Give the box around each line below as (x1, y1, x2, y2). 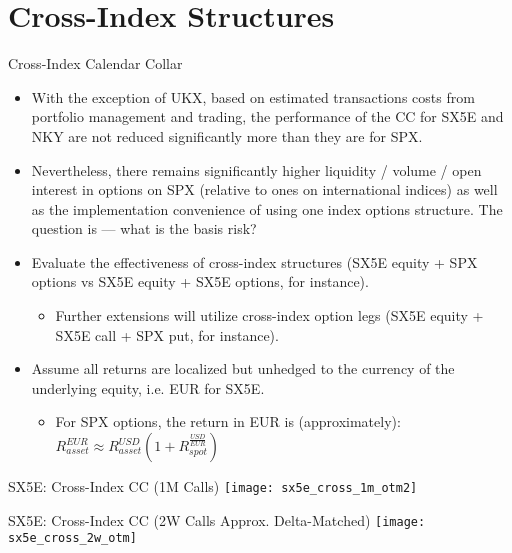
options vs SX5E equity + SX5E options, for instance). (31, 271, 369, 292)
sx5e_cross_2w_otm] (8, 531, 137, 546)
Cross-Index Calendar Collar (8, 53, 183, 74)
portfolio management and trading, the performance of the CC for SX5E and (31, 106, 504, 127)
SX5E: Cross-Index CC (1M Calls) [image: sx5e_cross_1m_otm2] (8, 476, 418, 497)
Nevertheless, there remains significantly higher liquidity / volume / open (31, 159, 482, 180)
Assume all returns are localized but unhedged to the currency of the (31, 358, 455, 379)
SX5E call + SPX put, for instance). (55, 324, 279, 345)
